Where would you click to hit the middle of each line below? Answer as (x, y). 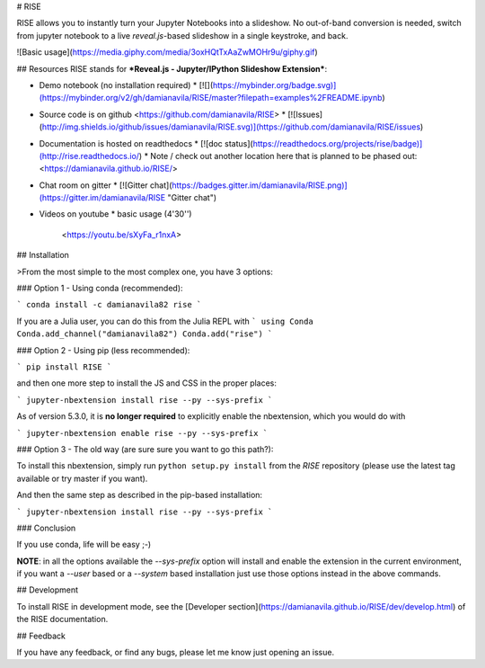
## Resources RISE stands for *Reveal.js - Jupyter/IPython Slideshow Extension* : (172, 68)
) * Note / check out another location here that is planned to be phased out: (278, 156)
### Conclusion (46, 528)
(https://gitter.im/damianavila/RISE (102, 198)
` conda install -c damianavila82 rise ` (109, 305)
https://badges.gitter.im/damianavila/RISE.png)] (260, 185)
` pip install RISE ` (64, 367)
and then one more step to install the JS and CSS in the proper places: (147, 383)
